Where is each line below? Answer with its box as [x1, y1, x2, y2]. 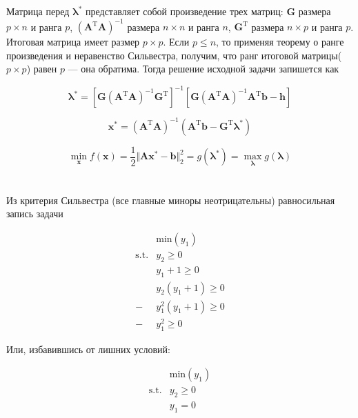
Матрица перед [6, 4, 70, 18]
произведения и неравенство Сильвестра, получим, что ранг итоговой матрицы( [6, 48, 342, 62]
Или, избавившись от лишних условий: [6, 341, 170, 356]
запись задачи [6, 206, 63, 221]
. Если [163, 34, 190, 49]
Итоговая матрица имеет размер [6, 34, 140, 49]
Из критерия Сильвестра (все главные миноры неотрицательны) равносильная [6, 192, 335, 207]
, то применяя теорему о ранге [216, 34, 344, 49]
